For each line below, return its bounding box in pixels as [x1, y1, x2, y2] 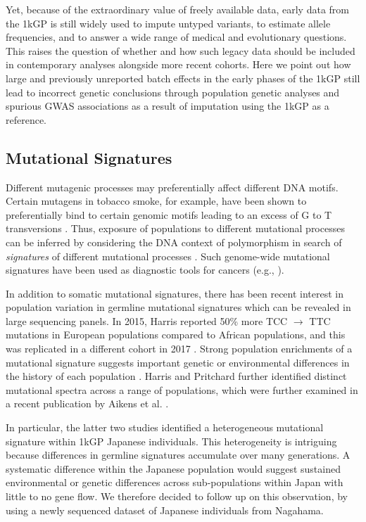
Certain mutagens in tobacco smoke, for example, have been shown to [6, 193, 307, 208]
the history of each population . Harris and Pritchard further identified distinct [6, 369, 347, 383]
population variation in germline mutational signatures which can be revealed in [6, 300, 351, 314]
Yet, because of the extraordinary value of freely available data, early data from [6, 2, 349, 16]
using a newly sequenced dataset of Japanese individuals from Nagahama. [6, 502, 324, 517]
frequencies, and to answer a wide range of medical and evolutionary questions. [6, 30, 347, 44]
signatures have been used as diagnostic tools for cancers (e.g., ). [6, 262, 284, 277]
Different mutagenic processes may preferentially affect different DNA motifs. [6, 179, 339, 194]
